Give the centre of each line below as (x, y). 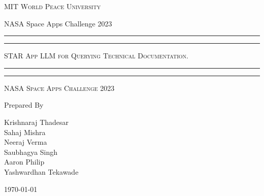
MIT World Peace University (53, 6)
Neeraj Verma (26, 142)
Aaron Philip (24, 162)
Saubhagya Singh (31, 152)
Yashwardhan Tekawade (41, 171)
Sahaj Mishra (25, 132)
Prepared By (24, 105)
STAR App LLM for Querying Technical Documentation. (96, 56)
